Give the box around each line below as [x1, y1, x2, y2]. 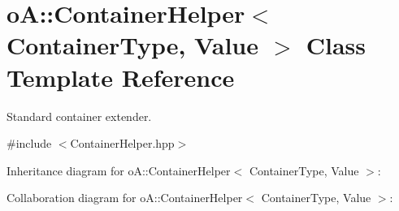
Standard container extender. [7, 107, 152, 124]
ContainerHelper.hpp [70, 135, 175, 152]
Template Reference [7, 60, 235, 93]
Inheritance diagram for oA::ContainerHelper [7, 161, 231, 179]
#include [7, 135, 52, 152]
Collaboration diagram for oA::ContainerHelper [7, 189, 243, 206]
